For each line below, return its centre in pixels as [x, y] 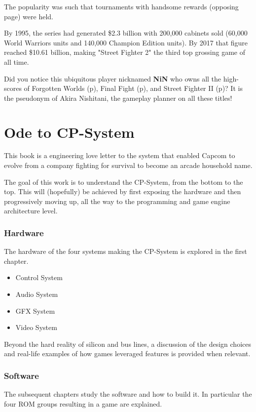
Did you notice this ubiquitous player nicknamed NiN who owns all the [113, 78]
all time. [17, 62]
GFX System [35, 310]
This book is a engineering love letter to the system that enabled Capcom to [120, 155]
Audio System [37, 294]
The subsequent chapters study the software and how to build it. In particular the [128, 394]
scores [13, 88]
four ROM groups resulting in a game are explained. [83, 403]
